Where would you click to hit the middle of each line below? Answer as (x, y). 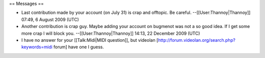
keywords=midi (37, 47)
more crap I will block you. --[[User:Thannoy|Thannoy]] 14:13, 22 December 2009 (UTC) (111, 33)
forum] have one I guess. (79, 47)
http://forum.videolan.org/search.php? (197, 40)
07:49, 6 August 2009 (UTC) (50, 19)
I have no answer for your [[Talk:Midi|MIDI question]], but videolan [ (90, 40)
